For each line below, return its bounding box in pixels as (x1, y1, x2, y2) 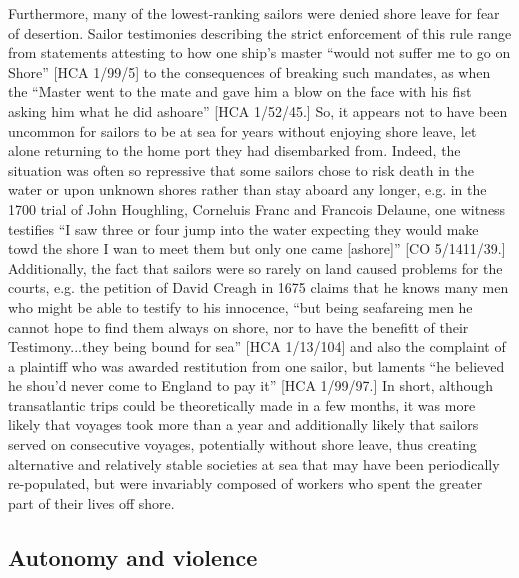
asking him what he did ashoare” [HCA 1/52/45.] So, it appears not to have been (8, 100, 508, 121)
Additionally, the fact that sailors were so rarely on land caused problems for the (8, 257, 503, 278)
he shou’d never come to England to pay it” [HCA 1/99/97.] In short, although (8, 375, 494, 396)
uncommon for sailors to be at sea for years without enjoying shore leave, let (8, 120, 477, 141)
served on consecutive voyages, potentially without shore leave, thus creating (8, 434, 477, 455)
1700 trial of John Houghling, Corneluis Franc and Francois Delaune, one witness (8, 198, 506, 219)
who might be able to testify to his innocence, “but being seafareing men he (8, 296, 473, 317)
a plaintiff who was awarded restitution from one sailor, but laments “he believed (8, 355, 505, 376)
